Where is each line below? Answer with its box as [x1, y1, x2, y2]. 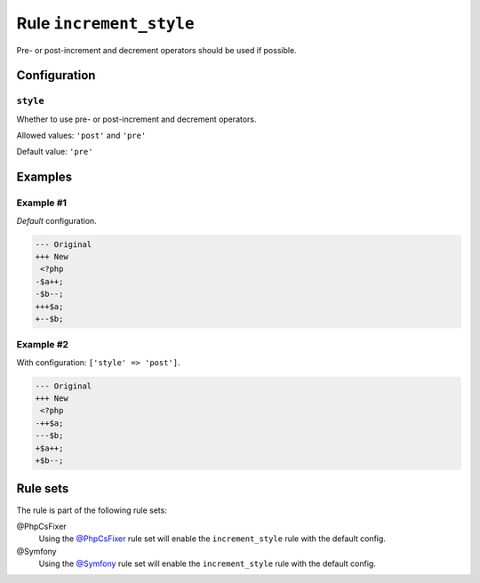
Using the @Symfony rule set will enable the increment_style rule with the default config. [38, 558, 377, 569]
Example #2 [16, 339, 69, 351]
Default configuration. [16, 215, 97, 226]
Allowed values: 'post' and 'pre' [16, 130, 147, 141]
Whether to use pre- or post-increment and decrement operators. [16, 114, 257, 124]
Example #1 [16, 196, 67, 209]
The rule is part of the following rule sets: [16, 505, 168, 515]
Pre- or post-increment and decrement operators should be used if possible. [16, 44, 297, 55]
